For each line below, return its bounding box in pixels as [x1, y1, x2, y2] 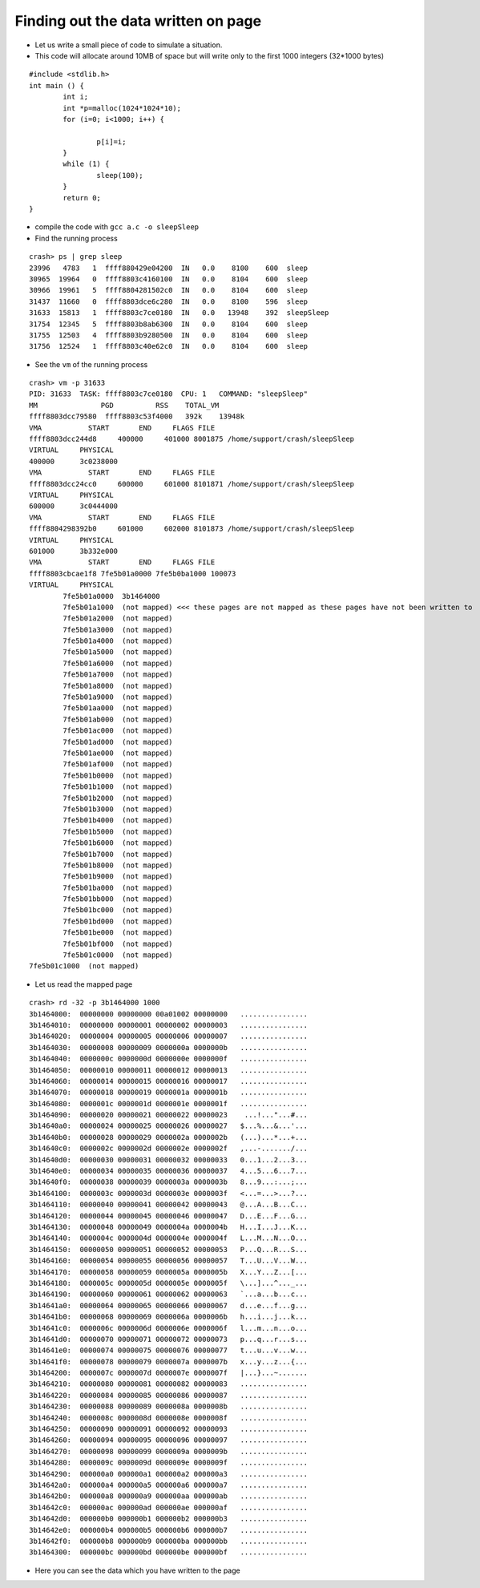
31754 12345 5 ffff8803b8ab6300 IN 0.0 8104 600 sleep [29, 319, 309, 329]
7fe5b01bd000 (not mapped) [63, 916, 173, 926]
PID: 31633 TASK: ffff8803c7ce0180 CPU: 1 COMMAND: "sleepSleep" [29, 390, 309, 398]
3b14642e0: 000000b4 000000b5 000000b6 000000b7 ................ [29, 1525, 309, 1534]
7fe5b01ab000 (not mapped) [63, 714, 173, 724]
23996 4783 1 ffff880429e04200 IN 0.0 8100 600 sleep [29, 263, 309, 273]
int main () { [29, 81, 84, 90]
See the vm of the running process [34, 359, 148, 369]
